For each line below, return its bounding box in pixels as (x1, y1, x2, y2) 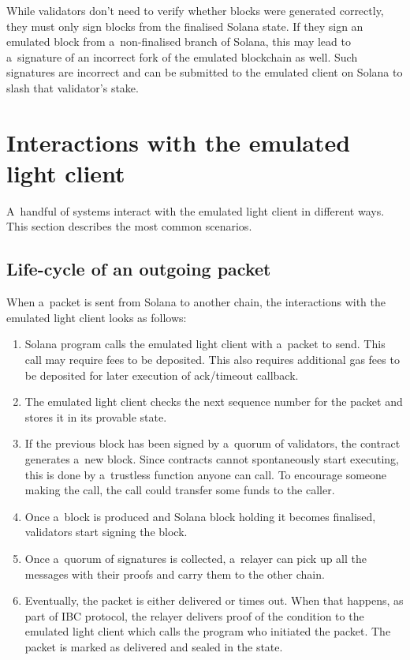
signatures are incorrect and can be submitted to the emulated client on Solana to (6, 64, 403, 81)
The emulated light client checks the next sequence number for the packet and (24, 393, 403, 410)
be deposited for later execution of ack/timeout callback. (24, 366, 299, 383)
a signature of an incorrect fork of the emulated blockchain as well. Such (6, 48, 358, 65)
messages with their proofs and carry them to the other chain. (24, 565, 325, 582)
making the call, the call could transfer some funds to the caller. (24, 482, 335, 498)
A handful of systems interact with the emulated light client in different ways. (6, 202, 385, 219)
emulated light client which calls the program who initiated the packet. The (24, 623, 391, 639)
